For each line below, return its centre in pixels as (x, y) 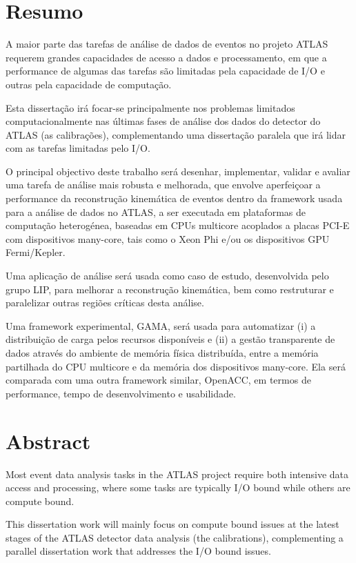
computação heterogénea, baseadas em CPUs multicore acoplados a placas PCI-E (178, 225)
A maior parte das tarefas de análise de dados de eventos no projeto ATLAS (167, 44)
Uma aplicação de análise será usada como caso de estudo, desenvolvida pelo (167, 276)
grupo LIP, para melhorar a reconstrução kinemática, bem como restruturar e (170, 289)
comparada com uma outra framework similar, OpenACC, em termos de (158, 380)
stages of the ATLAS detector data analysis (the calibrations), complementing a (175, 537)
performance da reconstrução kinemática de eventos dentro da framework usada (174, 198)
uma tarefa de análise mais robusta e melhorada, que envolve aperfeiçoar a (163, 185)
